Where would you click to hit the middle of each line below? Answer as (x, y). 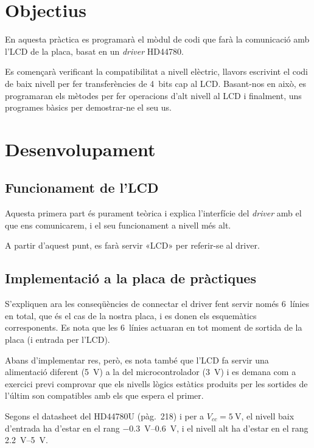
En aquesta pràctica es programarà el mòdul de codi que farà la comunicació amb (157, 39)
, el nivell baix (268, 416)
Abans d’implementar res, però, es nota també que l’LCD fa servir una (137, 360)
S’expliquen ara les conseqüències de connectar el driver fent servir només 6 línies (157, 304)
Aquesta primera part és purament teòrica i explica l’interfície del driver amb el (153, 213)
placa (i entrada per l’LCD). (58, 339)
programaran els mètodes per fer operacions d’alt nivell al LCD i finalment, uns (153, 95)
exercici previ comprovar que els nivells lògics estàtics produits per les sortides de (156, 383)
